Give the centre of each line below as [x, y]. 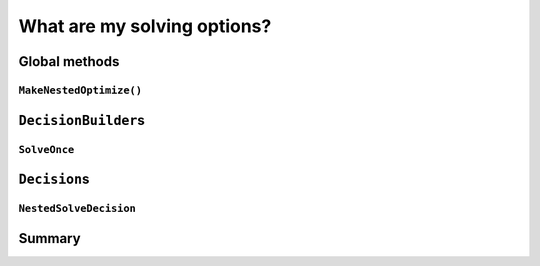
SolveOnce [46, 149]
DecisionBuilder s [81, 120]
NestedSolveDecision [77, 208]
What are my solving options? [145, 26]
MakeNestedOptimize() [80, 90]
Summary [49, 238]
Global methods [69, 61]
